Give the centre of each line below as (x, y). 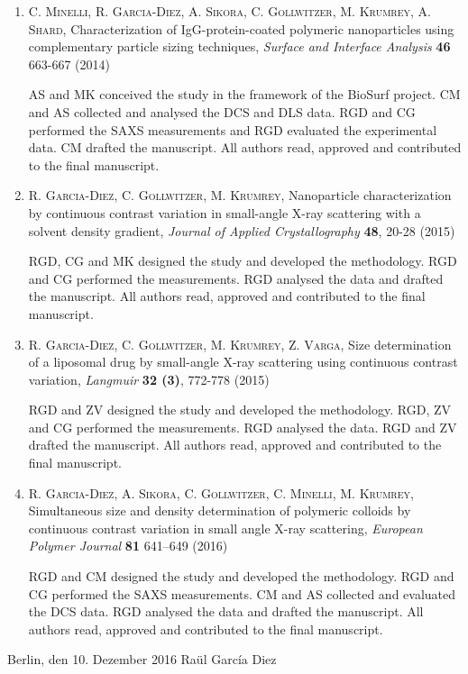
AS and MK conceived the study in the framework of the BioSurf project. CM (244, 94)
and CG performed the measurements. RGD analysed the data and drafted (236, 278)
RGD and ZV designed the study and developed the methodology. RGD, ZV (239, 410)
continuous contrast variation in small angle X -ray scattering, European (225, 528)
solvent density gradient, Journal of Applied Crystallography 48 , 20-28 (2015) (242, 230)
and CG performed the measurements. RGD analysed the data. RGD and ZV (243, 427)
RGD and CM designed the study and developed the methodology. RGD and (241, 576)
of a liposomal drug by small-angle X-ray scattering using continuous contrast (243, 362)
